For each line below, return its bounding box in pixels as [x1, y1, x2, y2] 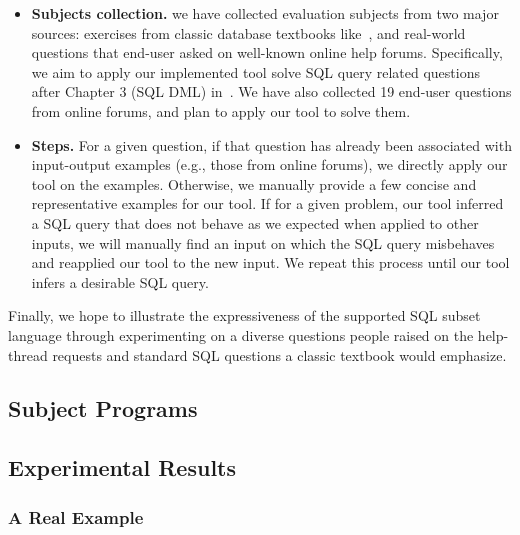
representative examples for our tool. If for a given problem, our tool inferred [31, 193, 504, 214]
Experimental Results [8, 452, 236, 483]
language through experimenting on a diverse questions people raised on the [8, 324, 474, 345]
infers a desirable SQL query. [31, 271, 209, 292]
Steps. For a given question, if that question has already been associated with [31, 134, 512, 155]
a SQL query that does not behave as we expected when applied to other [31, 212, 479, 233]
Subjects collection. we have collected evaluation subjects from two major [31, 3, 499, 23]
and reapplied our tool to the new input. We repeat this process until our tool [31, 252, 510, 273]
